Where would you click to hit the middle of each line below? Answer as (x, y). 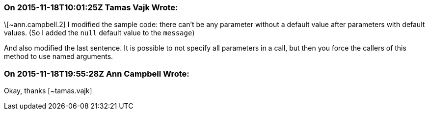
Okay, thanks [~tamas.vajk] (48, 91)
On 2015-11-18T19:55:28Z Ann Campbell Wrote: (97, 73)
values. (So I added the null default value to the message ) (99, 33)
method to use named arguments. (59, 57)
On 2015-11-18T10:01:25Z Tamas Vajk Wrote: (91, 7)
